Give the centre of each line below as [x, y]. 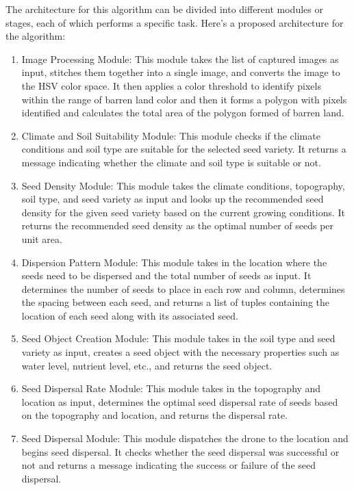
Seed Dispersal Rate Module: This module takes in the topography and [171, 388]
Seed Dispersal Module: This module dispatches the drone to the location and [185, 438]
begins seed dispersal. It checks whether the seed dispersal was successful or [180, 451]
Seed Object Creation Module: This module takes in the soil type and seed [178, 338]
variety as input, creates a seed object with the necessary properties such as [180, 352]
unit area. [42, 238]
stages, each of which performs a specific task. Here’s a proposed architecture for [175, 22]
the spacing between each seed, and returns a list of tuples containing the [176, 302]
